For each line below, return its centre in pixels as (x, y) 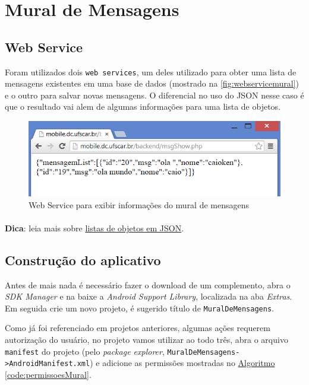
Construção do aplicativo (83, 260)
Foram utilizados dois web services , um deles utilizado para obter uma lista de (151, 71)
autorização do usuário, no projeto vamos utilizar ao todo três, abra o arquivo (146, 339)
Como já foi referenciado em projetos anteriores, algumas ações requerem (138, 328)
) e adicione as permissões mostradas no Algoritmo (182, 363)
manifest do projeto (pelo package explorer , (85, 351)
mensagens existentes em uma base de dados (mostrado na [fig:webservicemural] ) (152, 83)
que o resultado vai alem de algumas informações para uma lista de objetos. (143, 106)
